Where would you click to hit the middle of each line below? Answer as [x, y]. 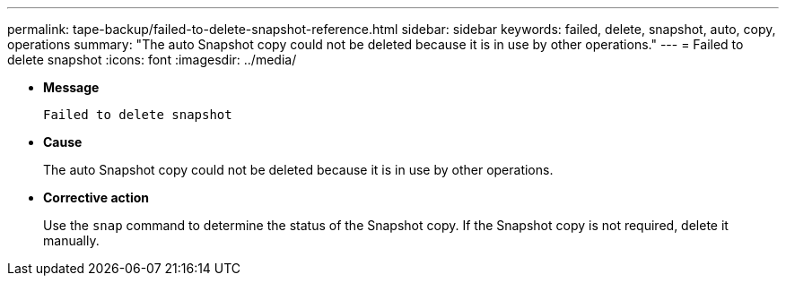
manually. [71, 240]
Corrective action [96, 197]
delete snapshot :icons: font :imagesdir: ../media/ [152, 60]
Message [71, 87]
